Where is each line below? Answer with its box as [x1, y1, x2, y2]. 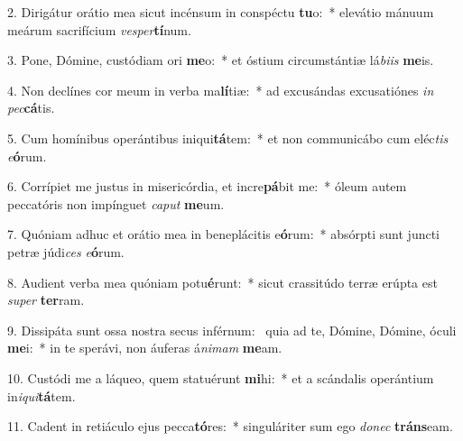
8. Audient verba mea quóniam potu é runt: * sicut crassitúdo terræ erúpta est [7, 272, 438, 291]
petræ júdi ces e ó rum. [7, 242, 125, 261]
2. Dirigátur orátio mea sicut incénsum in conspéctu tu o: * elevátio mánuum [7, 3, 434, 21]
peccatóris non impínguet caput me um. [7, 194, 225, 213]
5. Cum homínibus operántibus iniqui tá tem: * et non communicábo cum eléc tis [7, 128, 449, 147]
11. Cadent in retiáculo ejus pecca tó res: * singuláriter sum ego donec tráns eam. [7, 417, 453, 436]
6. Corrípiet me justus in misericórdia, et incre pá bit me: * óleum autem [7, 177, 407, 196]
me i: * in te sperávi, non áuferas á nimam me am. [7, 338, 282, 357]
